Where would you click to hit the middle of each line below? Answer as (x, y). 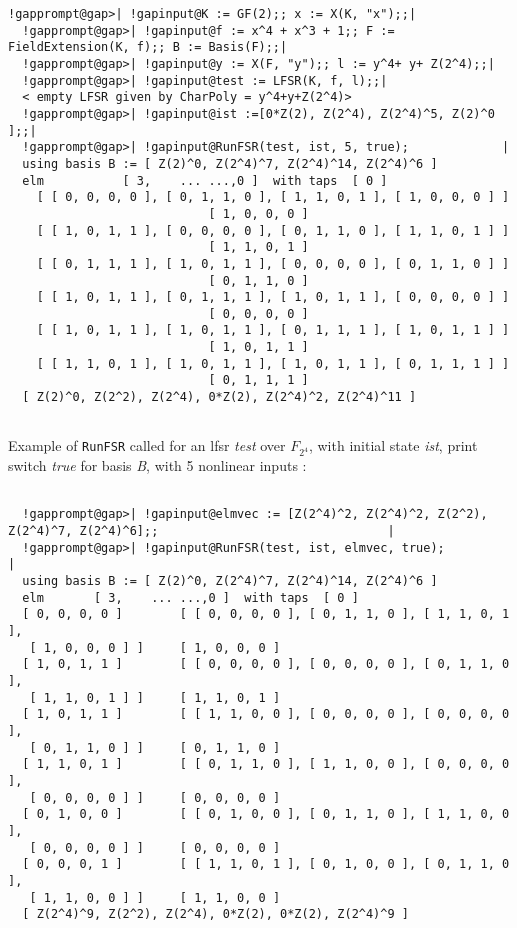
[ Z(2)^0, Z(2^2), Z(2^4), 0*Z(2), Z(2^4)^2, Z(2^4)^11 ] (219, 397)
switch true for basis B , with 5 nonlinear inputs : (157, 465)
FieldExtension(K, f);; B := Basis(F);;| (148, 47)
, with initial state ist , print (393, 445)
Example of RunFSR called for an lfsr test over (147, 445)
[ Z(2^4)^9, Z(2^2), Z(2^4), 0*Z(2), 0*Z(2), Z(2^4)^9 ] (215, 914)
